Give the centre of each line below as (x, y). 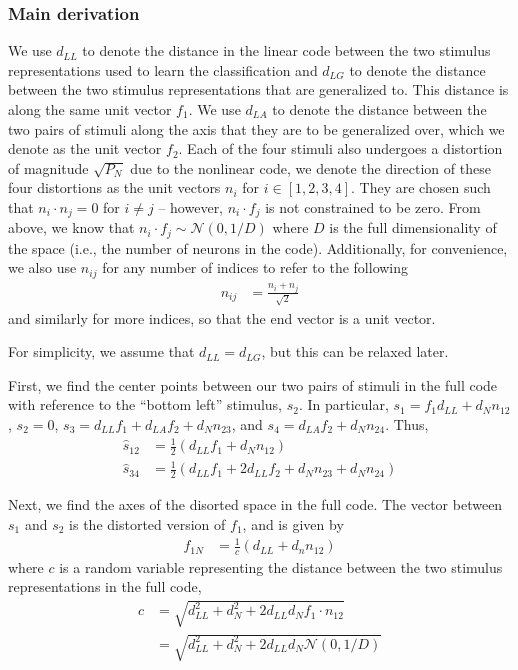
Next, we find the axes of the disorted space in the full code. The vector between (255, 504)
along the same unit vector (90, 109)
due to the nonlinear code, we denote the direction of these (310, 167)
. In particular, (343, 404)
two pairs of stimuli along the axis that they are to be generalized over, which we (256, 128)
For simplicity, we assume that (101, 351)
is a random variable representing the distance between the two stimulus (281, 566)
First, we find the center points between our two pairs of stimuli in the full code (253, 384)
